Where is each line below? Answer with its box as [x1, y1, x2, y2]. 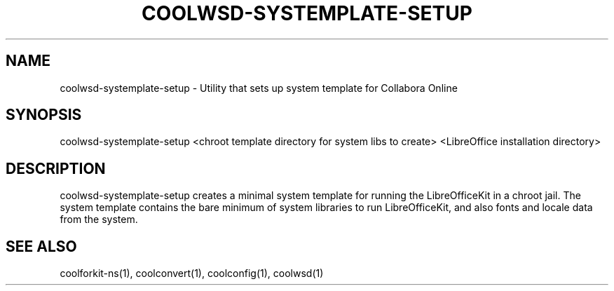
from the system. [60, 213, 138, 226]
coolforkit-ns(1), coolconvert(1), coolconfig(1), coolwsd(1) [60, 267, 324, 280]
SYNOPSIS [6, 106, 82, 124]
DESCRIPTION [6, 159, 106, 177]
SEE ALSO [6, 237, 77, 255]
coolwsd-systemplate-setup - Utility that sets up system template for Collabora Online [60, 81, 458, 94]
